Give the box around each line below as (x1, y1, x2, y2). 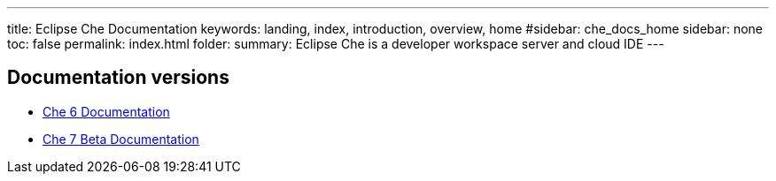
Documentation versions (7, 66, 229, 89)
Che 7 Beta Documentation (43, 131, 199, 147)
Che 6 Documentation (43, 103, 170, 119)
